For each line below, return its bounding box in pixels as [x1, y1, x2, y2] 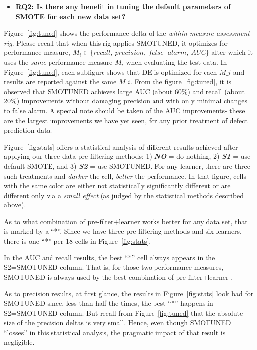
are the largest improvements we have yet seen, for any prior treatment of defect [4, 115, 248, 125]
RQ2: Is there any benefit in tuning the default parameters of [15, 1, 231, 11]
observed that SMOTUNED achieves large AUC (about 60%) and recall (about [4, 86, 245, 96]
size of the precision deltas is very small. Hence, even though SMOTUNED [4, 317, 231, 328]
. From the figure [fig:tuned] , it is [130, 76, 232, 87]
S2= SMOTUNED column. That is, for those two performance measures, [4, 262, 224, 272]
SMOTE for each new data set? [15, 11, 126, 21]
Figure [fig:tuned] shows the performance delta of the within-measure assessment [4, 28, 250, 38]
